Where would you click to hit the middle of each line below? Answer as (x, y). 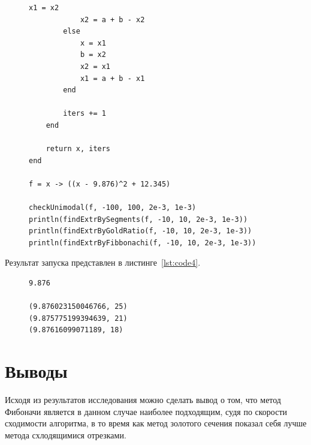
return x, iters (78, 149)
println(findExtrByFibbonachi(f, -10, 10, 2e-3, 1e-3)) (143, 243)
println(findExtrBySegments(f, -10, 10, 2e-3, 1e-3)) (138, 219)
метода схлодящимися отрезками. (66, 435)
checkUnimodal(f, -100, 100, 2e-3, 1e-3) (113, 208)
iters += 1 (84, 114)
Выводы (36, 371)
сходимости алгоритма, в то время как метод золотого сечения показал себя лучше (156, 423)
